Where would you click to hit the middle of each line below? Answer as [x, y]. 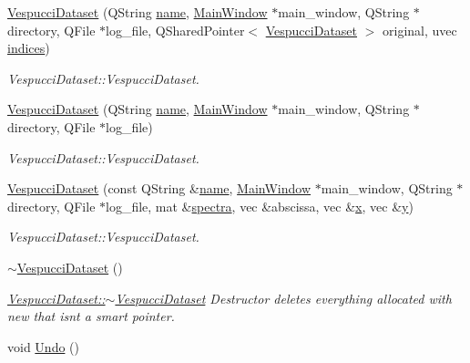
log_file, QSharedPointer [175, 30]
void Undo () [43, 346]
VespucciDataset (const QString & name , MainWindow [159, 188]
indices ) [29, 48]
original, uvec [420, 30]
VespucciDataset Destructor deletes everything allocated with [283, 298]
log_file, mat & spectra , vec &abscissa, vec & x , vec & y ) [260, 206]
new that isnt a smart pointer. [91, 316]
